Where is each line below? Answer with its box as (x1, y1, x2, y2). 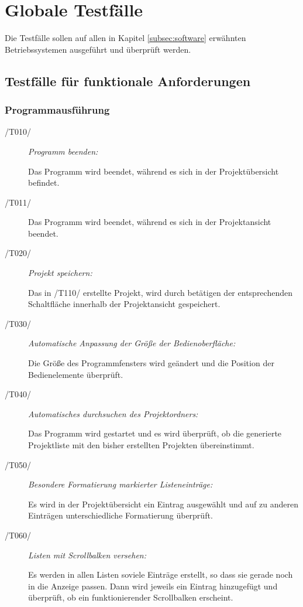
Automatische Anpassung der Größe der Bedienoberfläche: (28, 337, 236, 349)
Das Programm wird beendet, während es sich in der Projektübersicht (28, 165, 279, 177)
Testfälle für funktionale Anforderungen (5, 71, 251, 90)
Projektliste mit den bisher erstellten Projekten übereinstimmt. (28, 439, 254, 451)
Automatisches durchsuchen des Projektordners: (28, 407, 198, 420)
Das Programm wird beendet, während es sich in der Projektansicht (28, 216, 271, 228)
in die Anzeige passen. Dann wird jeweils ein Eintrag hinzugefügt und (28, 579, 278, 592)
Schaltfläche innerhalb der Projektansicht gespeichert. (28, 298, 221, 310)
